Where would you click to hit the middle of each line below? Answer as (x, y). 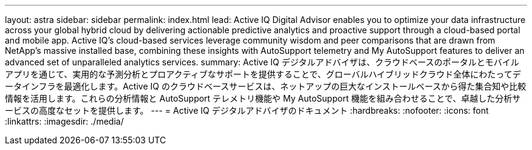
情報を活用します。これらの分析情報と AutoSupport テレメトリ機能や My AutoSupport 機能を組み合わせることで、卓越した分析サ (263, 98)
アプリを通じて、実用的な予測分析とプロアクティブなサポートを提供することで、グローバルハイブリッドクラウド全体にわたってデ (263, 74)
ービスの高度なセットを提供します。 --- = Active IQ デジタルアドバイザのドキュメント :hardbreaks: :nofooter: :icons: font (247, 110)
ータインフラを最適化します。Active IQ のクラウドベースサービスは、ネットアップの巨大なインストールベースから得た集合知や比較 (266, 86)
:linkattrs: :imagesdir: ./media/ (64, 121)
